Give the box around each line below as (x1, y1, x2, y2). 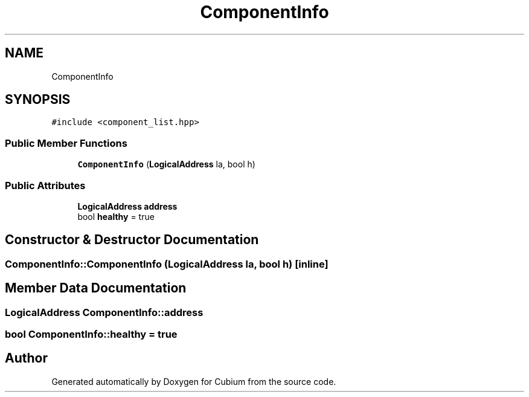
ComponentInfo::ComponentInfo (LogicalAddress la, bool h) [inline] (5, 257, 329, 270)
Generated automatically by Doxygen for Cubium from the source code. (51, 376, 336, 387)
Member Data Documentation (5, 280, 187, 296)
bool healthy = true (77, 211, 155, 222)
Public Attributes (5, 179, 86, 192)
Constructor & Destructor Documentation (5, 232, 259, 248)
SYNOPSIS (5, 92, 71, 108)
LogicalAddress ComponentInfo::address (5, 306, 204, 318)
